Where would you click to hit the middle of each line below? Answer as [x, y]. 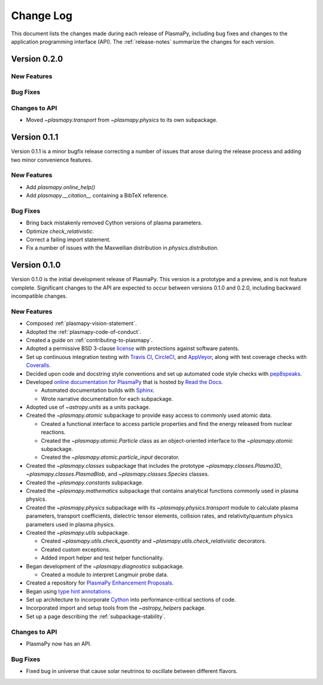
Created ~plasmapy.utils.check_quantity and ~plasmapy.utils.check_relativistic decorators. [153, 541]
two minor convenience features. [52, 160]
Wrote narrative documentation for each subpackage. [107, 398]
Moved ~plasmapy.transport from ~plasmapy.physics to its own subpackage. [122, 120]
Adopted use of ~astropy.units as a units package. [88, 407]
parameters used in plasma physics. [71, 524]
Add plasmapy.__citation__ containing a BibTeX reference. [97, 196]
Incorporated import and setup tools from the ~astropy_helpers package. [116, 608]
